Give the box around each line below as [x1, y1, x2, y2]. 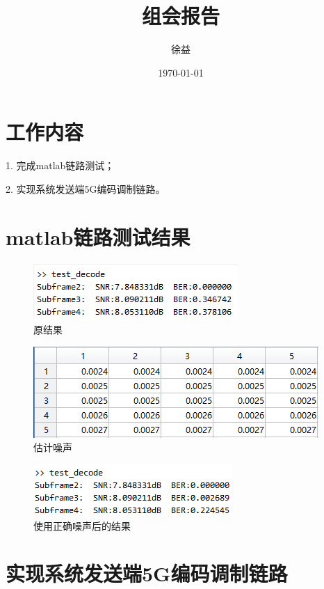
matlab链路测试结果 [6, 222, 191, 251]
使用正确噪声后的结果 [33, 518, 131, 533]
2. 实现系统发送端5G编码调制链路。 [6, 181, 165, 196]
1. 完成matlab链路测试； [6, 158, 115, 173]
